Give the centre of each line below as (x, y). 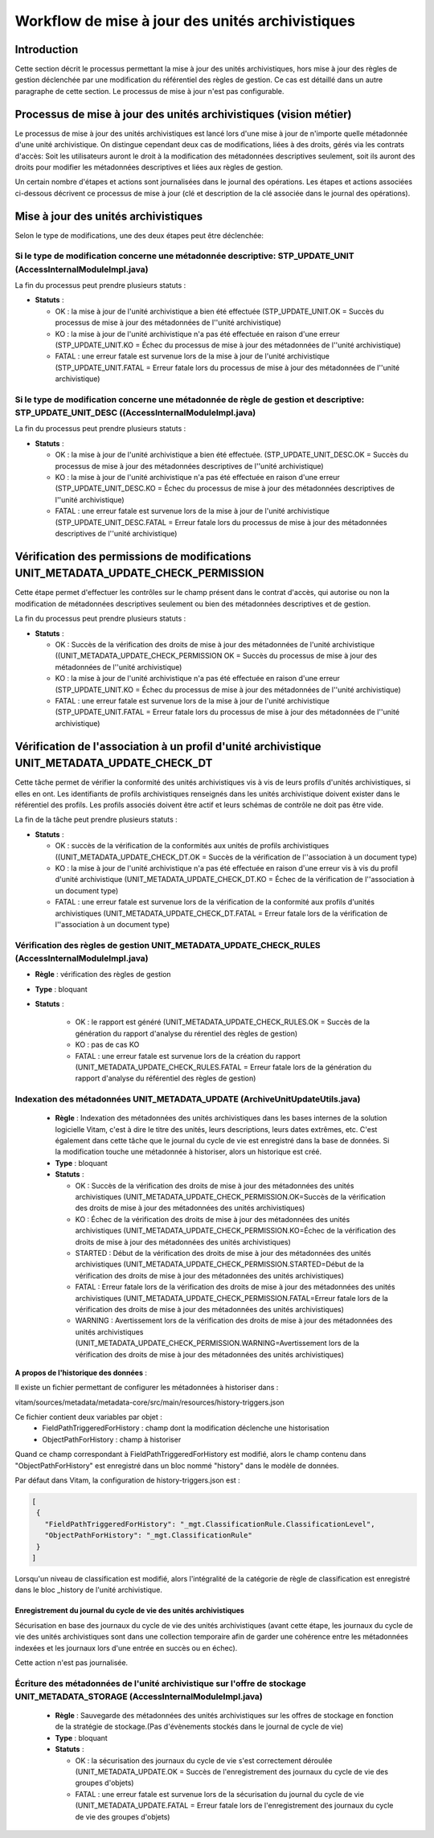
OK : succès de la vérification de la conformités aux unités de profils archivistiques (192, 846)
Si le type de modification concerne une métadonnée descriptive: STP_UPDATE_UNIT (184, 256)
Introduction (47, 49)
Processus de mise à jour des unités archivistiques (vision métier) (183, 114)
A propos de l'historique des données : (81, 1372)
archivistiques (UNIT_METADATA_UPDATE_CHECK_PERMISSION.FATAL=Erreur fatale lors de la (232, 1298)
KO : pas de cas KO (107, 1044)
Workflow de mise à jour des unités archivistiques (185, 21)
